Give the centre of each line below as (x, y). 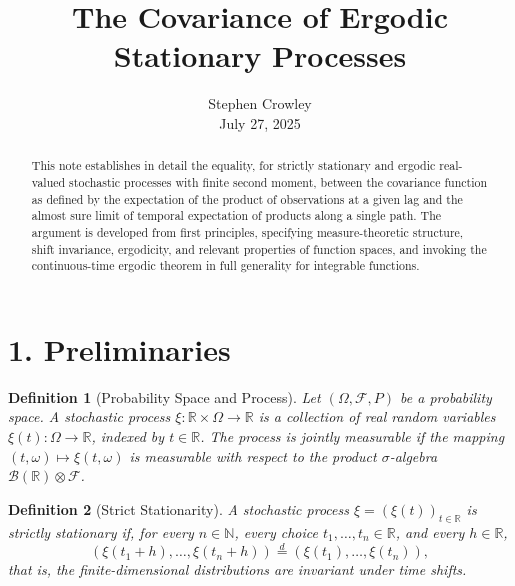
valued (48, 181)
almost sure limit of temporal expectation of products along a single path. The (236, 215)
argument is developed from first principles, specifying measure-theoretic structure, (247, 231)
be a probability (446, 396)
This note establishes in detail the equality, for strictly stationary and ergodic (233, 165)
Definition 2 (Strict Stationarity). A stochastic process (178, 508)
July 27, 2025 (260, 122)
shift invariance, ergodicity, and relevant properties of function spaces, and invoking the (259, 248)
